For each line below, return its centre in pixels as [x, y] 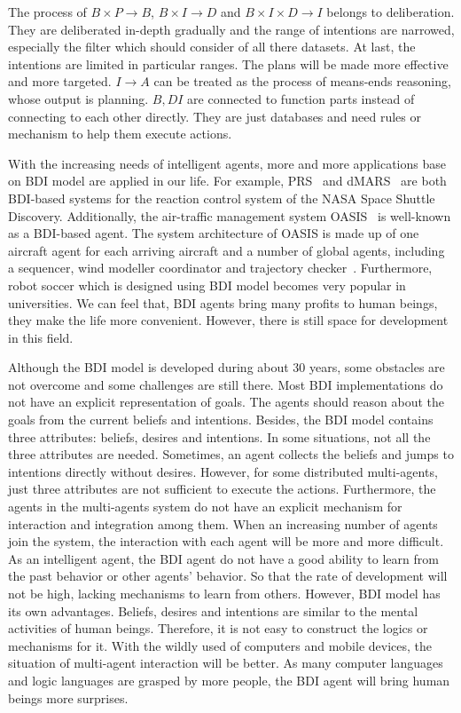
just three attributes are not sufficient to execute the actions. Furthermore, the [222, 489]
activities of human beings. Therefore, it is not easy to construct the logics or [218, 628]
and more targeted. [60, 81]
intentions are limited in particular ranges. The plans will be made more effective [228, 63]
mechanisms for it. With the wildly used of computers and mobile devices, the [220, 645]
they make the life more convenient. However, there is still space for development [228, 320]
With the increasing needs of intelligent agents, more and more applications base [227, 163]
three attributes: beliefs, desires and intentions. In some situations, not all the [219, 436]
